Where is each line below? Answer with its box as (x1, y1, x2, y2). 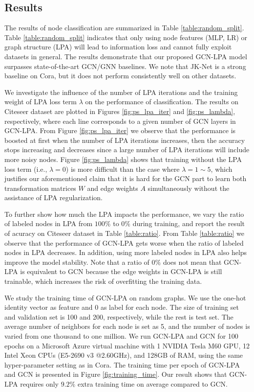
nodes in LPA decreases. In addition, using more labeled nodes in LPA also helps (4, 247, 247, 257)
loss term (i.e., (4, 163, 47, 174)
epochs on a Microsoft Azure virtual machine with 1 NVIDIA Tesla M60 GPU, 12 (4, 340, 250, 350)
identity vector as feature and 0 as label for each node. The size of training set (4, 302, 239, 312)
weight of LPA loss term (4, 96, 77, 107)
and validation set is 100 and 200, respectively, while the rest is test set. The (4, 311, 233, 322)
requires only (20, 378, 59, 389)
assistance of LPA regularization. (4, 192, 103, 203)
